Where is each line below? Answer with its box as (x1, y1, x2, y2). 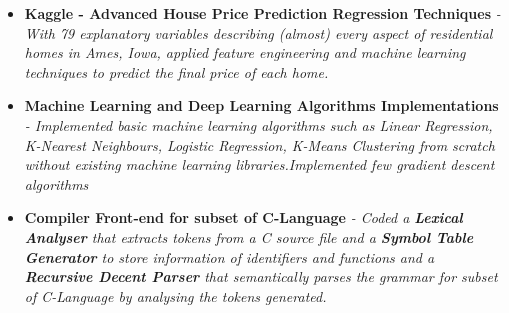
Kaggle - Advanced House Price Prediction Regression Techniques (24, 3, 492, 23)
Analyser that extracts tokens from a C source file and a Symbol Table (24, 226, 474, 247)
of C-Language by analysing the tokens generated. (24, 285, 327, 306)
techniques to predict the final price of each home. (24, 61, 329, 82)
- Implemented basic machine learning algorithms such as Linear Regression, (24, 114, 493, 135)
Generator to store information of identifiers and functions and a (24, 246, 435, 267)
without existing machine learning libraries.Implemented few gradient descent (24, 154, 495, 175)
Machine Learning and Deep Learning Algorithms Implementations (24, 95, 499, 116)
